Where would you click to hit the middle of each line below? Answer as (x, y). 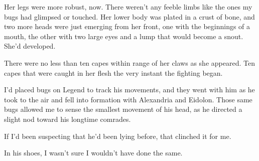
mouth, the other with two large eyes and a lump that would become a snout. (124, 36)
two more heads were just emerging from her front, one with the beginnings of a (127, 26)
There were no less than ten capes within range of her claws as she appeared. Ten (129, 62)
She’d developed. (30, 46)
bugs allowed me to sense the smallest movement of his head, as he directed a (123, 109)
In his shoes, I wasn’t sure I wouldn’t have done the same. (93, 153)
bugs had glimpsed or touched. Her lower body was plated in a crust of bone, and (129, 16)
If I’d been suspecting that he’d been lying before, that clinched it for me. (118, 136)
